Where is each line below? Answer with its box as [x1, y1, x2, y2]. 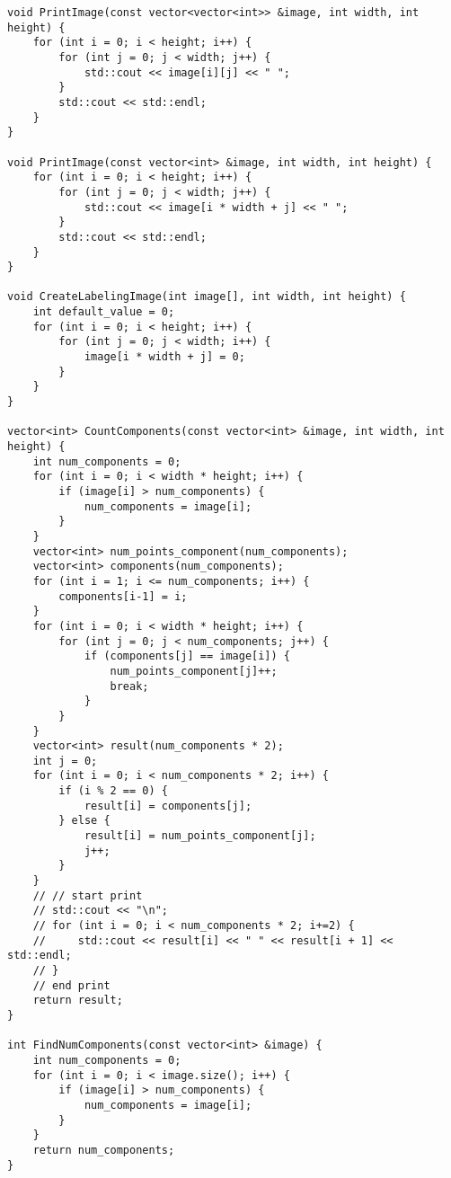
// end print [32, 979, 111, 992]
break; [110, 679, 149, 693]
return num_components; [32, 1143, 175, 1156]
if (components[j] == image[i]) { [84, 650, 290, 663]
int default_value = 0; [32, 306, 175, 319]
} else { [58, 814, 111, 828]
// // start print [32, 889, 143, 902]
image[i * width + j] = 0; [84, 350, 245, 364]
